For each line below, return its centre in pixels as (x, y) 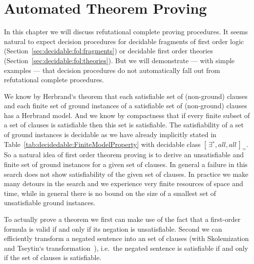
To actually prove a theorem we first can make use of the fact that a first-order (122, 219)
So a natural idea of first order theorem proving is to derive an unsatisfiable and (124, 155)
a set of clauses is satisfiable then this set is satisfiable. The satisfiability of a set (124, 125)
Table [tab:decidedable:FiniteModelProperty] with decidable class (102, 144)
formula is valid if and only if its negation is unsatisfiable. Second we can (113, 228)
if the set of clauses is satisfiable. (53, 257)
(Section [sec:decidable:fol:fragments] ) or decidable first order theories (108, 51)
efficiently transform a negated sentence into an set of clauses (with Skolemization (127, 238)
